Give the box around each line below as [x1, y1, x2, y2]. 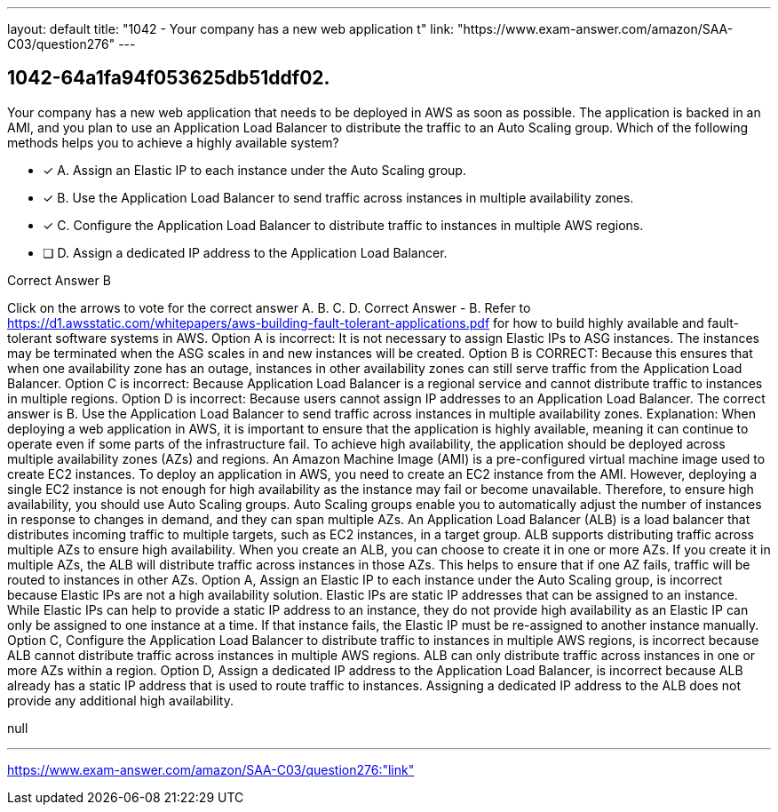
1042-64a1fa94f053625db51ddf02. [7, 67, 330, 90]
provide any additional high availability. [7, 692, 234, 708]
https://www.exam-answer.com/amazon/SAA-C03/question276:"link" [7, 761, 415, 777]
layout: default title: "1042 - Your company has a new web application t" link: [7, 21, 455, 36]
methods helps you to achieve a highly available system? [7, 134, 339, 150]
